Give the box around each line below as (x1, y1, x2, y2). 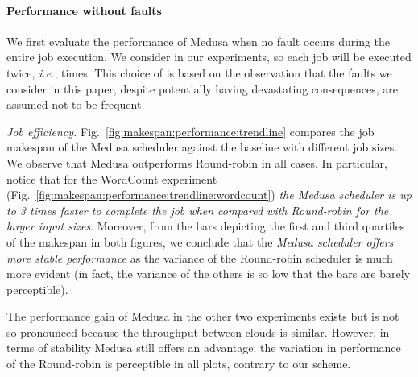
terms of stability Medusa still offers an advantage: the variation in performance (6, 339, 401, 356)
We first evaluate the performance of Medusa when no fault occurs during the (6, 32, 391, 49)
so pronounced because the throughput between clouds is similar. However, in (6, 323, 390, 340)
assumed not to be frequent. (6, 96, 145, 113)
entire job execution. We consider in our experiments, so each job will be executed (6, 48, 412, 65)
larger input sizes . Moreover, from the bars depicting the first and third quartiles (6, 217, 405, 234)
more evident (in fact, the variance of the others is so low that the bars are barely (6, 265, 411, 282)
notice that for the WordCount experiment (6, 170, 217, 187)
